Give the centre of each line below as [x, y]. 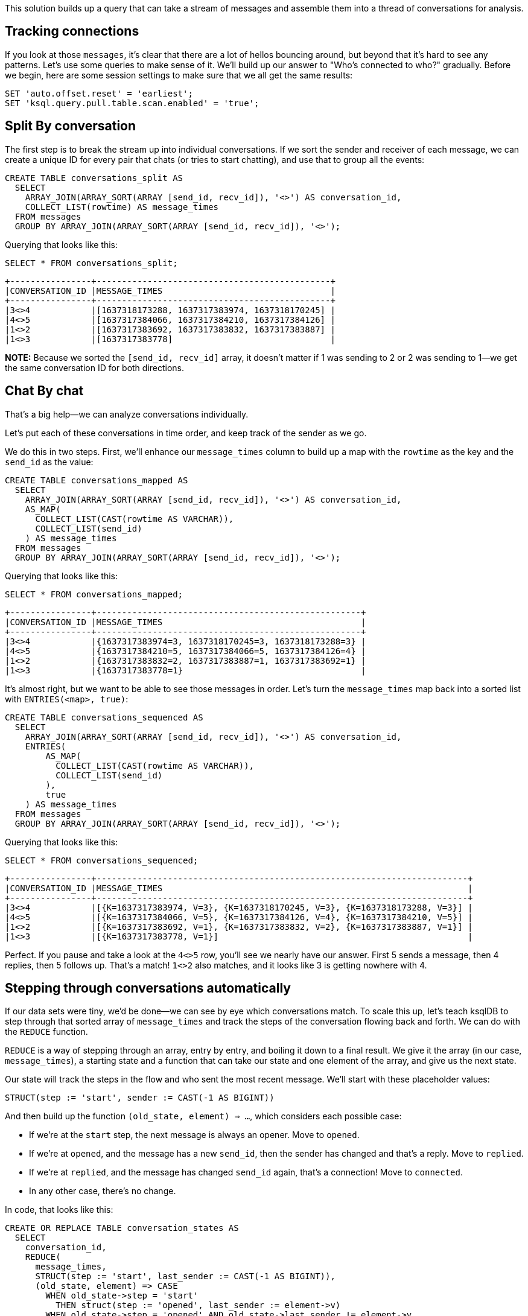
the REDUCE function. [46, 1032]
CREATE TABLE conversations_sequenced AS [104, 717]
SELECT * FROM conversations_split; [91, 263]
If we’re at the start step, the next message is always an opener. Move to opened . [194, 1135]
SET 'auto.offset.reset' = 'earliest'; [99, 93]
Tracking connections [72, 31]
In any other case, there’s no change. [103, 1191]
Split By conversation [71, 126]
